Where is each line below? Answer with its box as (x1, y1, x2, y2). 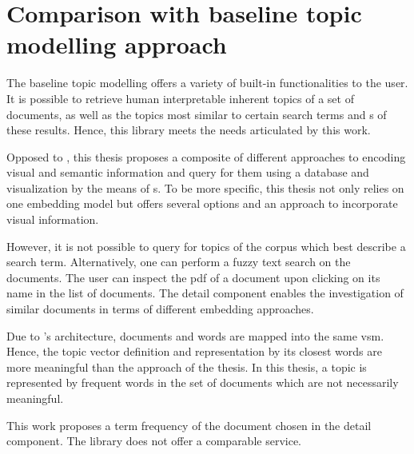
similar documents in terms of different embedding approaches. (6, 301, 314, 317)
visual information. (6, 211, 99, 228)
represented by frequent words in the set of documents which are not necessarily (6, 374, 399, 391)
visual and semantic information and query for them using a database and (6, 164, 369, 181)
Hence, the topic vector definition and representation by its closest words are (6, 343, 382, 360)
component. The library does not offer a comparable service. (6, 432, 301, 449)
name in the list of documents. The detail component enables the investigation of (6, 285, 404, 301)
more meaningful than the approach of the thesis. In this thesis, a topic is (6, 358, 367, 375)
